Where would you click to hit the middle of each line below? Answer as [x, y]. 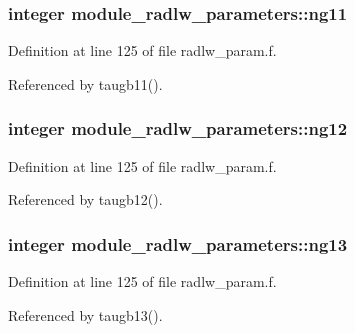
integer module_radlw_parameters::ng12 [178, 128]
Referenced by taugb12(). [85, 199]
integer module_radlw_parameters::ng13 [178, 243]
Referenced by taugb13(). [85, 314]
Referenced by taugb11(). [85, 83]
